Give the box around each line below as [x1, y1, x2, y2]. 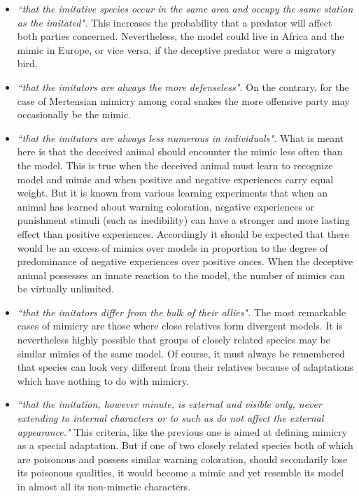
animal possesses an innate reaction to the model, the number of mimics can [17, 267, 345, 282]
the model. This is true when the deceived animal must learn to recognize [17, 157, 333, 172]
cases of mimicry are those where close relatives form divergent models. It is [17, 318, 343, 333]
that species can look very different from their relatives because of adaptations [17, 360, 353, 374]
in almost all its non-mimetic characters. [17, 479, 191, 493]
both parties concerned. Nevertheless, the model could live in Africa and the [17, 29, 344, 43]
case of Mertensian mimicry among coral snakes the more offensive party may [17, 93, 350, 108]
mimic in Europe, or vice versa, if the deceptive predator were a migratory [17, 42, 337, 57]
